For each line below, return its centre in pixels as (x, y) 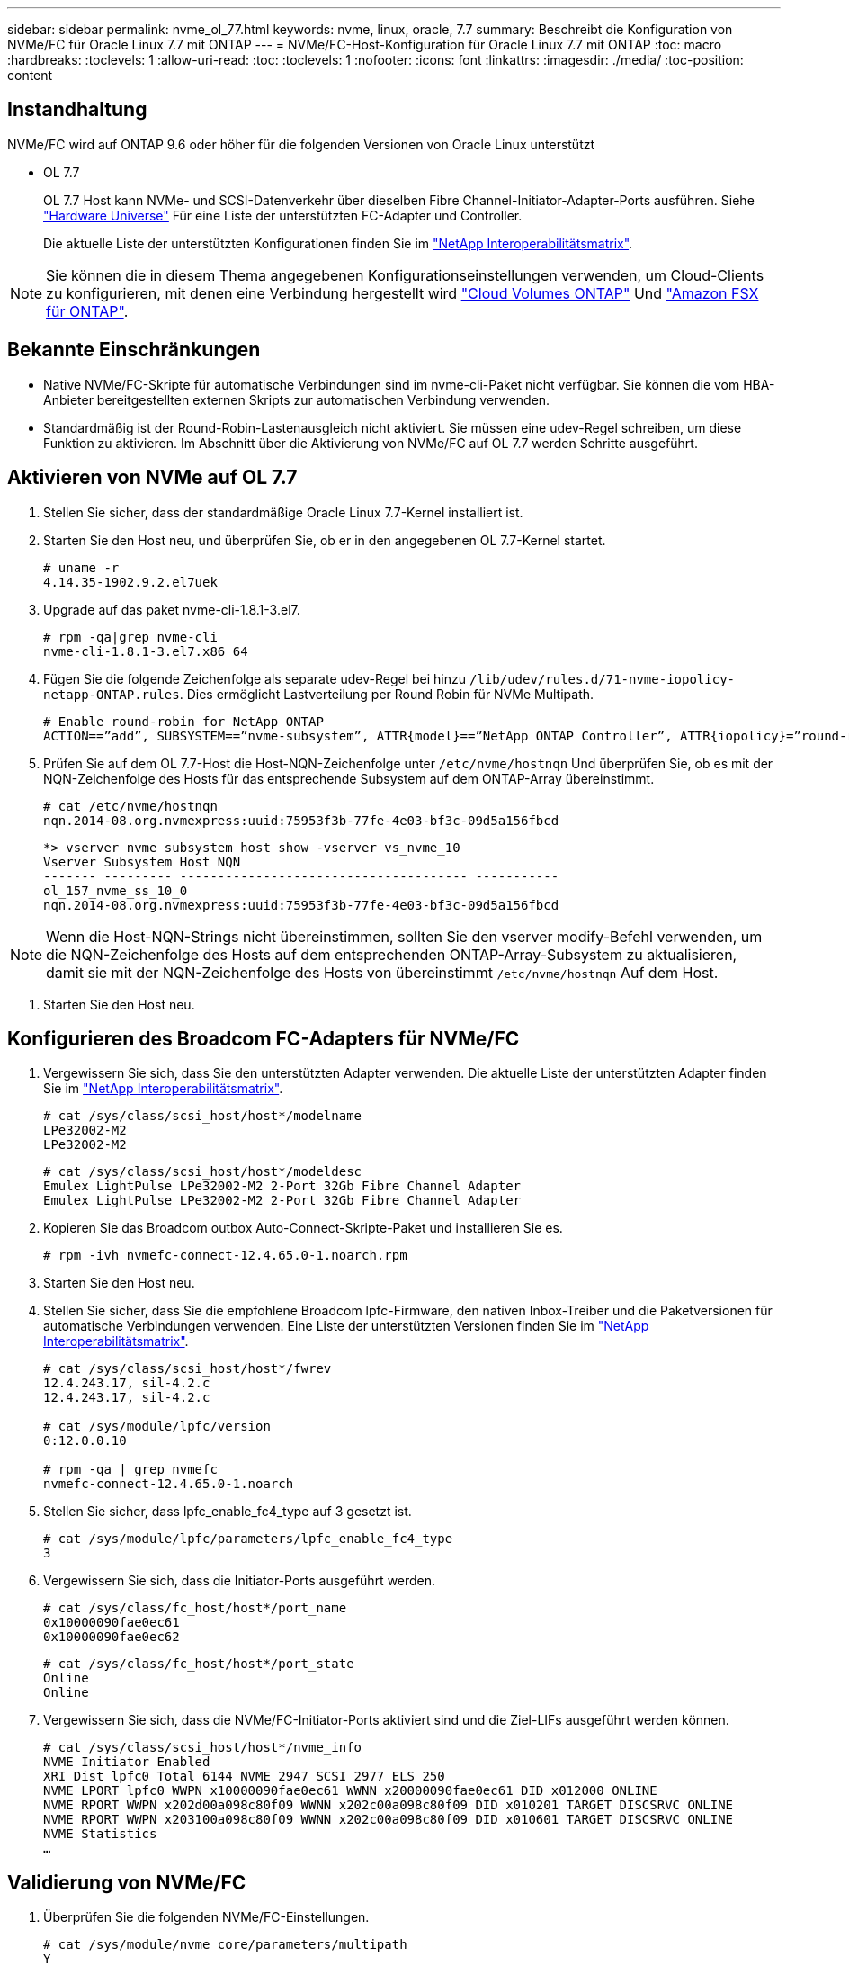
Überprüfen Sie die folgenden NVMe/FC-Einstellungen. (206, 1917)
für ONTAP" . (87, 311)
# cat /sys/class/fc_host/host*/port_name (195, 1608)
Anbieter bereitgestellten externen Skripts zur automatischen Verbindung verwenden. (297, 399)
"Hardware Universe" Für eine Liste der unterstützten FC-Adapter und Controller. (283, 215)
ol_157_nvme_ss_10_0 (116, 890)
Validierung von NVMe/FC (127, 1882)
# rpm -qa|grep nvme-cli (130, 637)
